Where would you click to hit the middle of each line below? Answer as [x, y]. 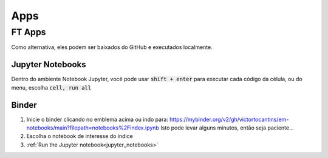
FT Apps [29, 32]
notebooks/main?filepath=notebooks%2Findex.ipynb [93, 128]
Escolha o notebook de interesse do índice [80, 136]
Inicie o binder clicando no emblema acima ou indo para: [97, 119]
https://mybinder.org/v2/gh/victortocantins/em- [229, 119]
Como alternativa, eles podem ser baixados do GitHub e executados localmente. [112, 47]
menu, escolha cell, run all [51, 87]
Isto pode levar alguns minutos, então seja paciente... [227, 128]
